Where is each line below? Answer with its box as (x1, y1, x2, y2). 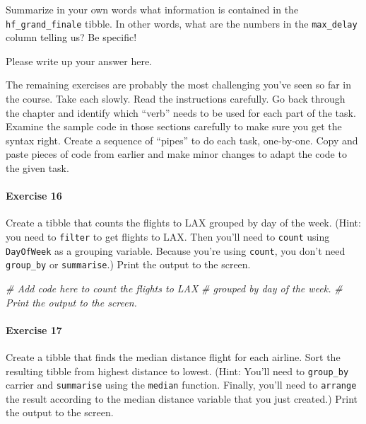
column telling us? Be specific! (6, 30, 137, 45)
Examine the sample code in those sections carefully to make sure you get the (6, 119, 342, 134)
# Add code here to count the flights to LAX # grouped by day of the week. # (6, 280, 343, 295)
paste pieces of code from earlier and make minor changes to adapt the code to (6, 147, 347, 161)
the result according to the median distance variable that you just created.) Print (6, 391, 358, 406)
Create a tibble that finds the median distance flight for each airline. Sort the (6, 349, 341, 364)
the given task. (6, 161, 69, 175)
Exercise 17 (6, 322, 62, 337)
